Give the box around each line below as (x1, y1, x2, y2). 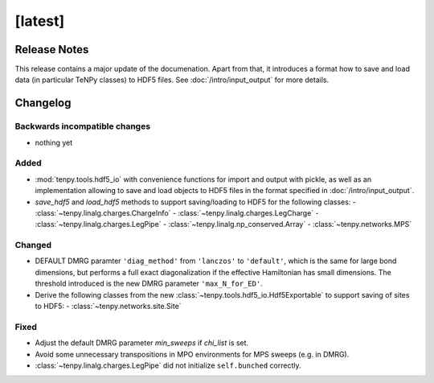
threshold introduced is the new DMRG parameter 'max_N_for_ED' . (35, 278, 263, 289)
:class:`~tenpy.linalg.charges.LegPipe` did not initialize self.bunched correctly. (35, 360, 301, 370)
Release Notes (14, 43, 89, 56)
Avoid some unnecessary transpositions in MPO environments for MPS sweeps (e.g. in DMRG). (35, 349, 350, 359)
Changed (14, 240, 52, 251)
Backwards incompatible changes (14, 121, 151, 132)
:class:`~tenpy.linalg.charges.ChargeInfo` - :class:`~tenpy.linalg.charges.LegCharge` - (35, 208, 319, 217)
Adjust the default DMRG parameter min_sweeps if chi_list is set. (35, 338, 249, 348)
